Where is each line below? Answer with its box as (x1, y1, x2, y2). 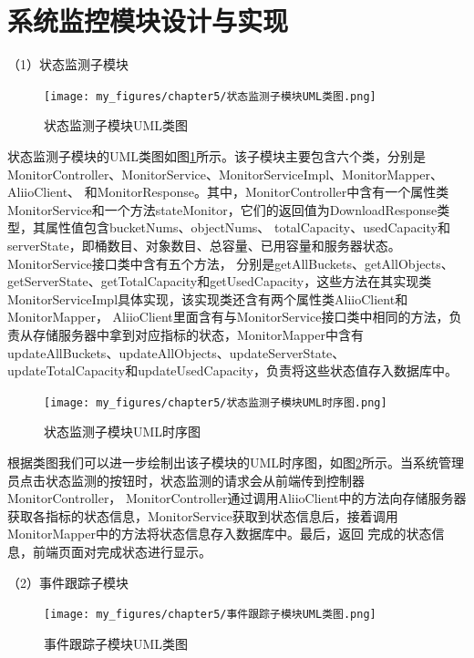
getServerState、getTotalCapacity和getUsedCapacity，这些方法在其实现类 (7, 272, 432, 291)
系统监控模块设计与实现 (7, 2, 289, 39)
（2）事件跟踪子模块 (7, 572, 129, 591)
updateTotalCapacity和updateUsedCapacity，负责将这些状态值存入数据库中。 (7, 361, 459, 380)
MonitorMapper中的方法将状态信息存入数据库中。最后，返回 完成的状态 (7, 524, 432, 543)
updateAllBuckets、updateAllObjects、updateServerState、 (7, 343, 345, 362)
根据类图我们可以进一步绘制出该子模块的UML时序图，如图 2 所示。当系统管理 (7, 452, 465, 471)
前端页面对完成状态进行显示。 (32, 541, 211, 560)
